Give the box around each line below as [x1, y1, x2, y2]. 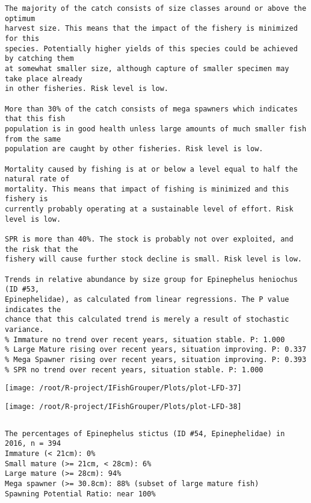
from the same [5, 134, 61, 143]
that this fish [5, 114, 66, 123]
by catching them [5, 54, 74, 63]
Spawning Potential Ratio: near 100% [5, 489, 156, 498]
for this [5, 34, 40, 43]
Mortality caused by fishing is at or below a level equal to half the [5, 164, 298, 173]
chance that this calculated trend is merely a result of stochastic [5, 315, 289, 324]
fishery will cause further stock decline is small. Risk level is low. [5, 255, 302, 264]
